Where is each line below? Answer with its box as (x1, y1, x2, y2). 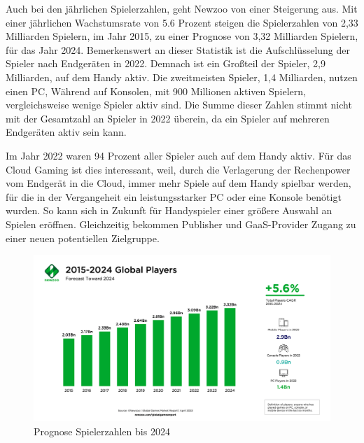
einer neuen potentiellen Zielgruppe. (6, 230, 160, 245)
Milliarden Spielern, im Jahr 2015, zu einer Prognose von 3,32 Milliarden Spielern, (6, 29, 358, 43)
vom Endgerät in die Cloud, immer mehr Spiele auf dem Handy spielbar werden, (6, 176, 351, 190)
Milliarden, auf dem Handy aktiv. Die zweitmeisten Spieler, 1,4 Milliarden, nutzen (6, 69, 358, 84)
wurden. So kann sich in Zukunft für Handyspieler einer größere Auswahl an (6, 203, 332, 218)
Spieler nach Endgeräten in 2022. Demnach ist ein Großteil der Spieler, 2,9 (6, 56, 325, 71)
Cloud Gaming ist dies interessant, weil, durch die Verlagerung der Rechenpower (6, 162, 351, 176)
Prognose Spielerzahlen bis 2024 (34, 423, 170, 438)
